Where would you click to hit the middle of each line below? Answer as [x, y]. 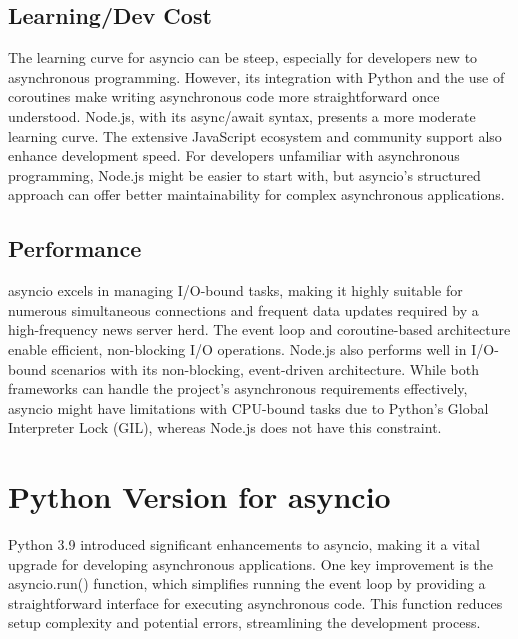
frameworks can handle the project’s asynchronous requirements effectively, [238, 388]
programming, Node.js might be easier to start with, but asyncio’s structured [244, 174]
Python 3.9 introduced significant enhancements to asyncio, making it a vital [244, 544]
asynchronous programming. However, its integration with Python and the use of [256, 76]
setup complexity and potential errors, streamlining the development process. [244, 622]
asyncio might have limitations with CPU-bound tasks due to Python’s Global [248, 407]
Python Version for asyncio [199, 496]
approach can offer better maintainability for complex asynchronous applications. [256, 194]
